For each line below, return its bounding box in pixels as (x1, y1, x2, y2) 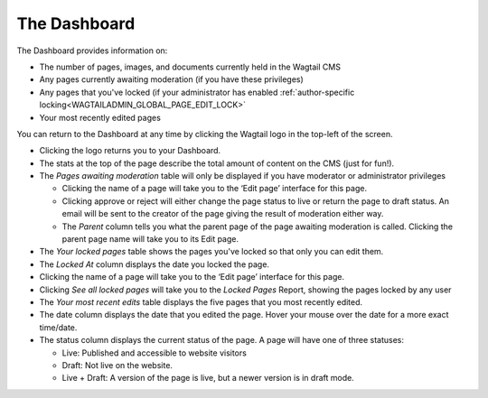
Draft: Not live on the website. (61, 359, 174, 370)
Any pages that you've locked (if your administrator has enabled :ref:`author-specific (39, 87, 355, 97)
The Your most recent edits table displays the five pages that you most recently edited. (39, 296, 363, 307)
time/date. (39, 321, 78, 333)
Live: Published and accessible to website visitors (61, 347, 248, 358)
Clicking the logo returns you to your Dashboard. (39, 145, 221, 156)
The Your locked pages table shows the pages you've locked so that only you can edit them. (39, 246, 384, 257)
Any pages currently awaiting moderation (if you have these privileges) (39, 74, 305, 85)
